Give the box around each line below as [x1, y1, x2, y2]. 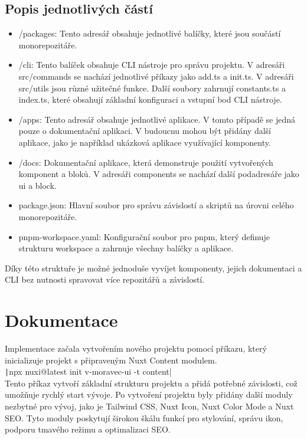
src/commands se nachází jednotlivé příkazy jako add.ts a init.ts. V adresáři [18, 70, 294, 82]
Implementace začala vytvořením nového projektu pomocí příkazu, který [5, 342, 267, 355]
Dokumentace [5, 308, 118, 332]
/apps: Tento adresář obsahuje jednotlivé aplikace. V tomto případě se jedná [18, 113, 296, 125]
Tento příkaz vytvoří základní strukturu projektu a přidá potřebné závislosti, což [5, 376, 298, 389]
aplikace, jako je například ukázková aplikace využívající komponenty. [18, 136, 271, 148]
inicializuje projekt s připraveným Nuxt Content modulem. [5, 353, 217, 366]
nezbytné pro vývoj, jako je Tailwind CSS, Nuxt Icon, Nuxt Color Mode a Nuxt [5, 400, 294, 412]
